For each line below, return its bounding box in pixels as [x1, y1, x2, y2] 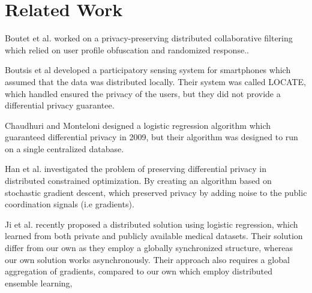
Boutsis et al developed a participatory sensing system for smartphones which [5, 64, 291, 76]
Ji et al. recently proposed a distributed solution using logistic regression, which [5, 218, 298, 230]
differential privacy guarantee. [5, 99, 115, 111]
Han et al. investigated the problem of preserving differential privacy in [5, 162, 266, 175]
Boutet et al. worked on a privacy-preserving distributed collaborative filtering [5, 32, 293, 44]
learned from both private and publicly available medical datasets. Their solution [5, 229, 303, 242]
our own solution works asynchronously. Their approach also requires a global [5, 253, 290, 265]
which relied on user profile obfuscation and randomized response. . [5, 43, 249, 56]
